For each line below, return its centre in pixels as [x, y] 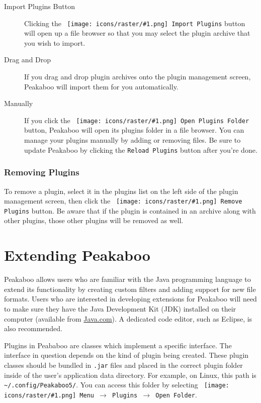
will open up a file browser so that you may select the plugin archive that [137, 33]
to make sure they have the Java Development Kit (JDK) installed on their [120, 308]
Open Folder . [176, 394]
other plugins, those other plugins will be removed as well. [94, 220]
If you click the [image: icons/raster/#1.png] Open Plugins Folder [137, 120]
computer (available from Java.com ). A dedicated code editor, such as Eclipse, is [128, 318]
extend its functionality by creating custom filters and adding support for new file [130, 289]
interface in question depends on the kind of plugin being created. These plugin [126, 355]
